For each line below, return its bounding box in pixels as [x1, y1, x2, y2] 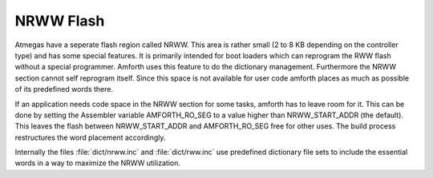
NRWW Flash [14, 12, 105, 30]
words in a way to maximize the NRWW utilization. [14, 158, 180, 168]
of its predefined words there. [14, 85, 114, 94]
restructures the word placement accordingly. [14, 133, 166, 142]
